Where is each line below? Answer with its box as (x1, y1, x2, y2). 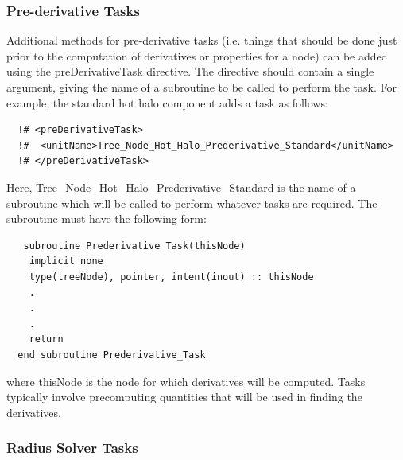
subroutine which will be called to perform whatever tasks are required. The (6, 194, 378, 211)
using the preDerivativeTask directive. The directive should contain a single (6, 63, 374, 80)
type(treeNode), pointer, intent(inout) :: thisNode (29, 271, 314, 283)
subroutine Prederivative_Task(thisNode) (23, 240, 246, 251)
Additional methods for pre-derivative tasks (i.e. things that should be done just (6, 32, 397, 49)
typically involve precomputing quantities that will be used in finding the (6, 388, 362, 405)
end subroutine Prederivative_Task (17, 349, 206, 361)
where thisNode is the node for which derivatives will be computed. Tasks (6, 372, 366, 389)
